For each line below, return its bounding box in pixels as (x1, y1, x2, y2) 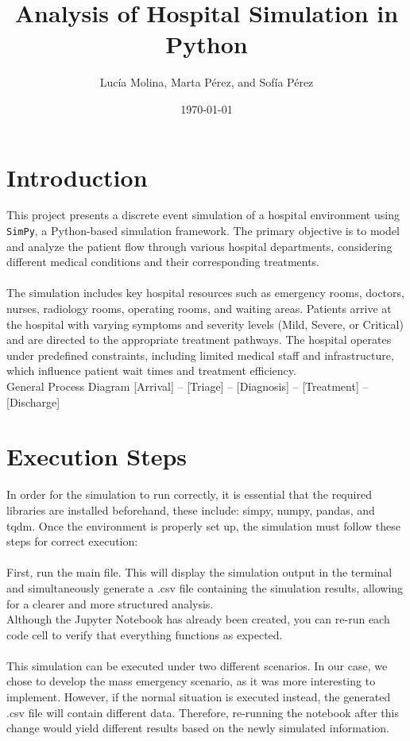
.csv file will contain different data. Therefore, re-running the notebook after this (6, 704, 399, 720)
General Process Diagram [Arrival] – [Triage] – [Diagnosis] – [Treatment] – (6, 378, 369, 395)
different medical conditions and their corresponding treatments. (6, 253, 320, 270)
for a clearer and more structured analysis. (6, 595, 214, 612)
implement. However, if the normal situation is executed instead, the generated (6, 689, 391, 705)
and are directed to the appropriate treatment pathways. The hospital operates (6, 331, 392, 348)
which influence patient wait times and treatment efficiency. (6, 362, 296, 379)
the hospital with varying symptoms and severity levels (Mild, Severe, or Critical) (6, 315, 404, 332)
